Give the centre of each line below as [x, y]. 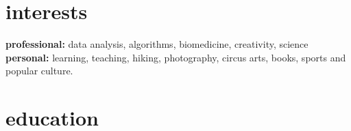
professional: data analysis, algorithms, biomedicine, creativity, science [157, 44]
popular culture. [39, 71]
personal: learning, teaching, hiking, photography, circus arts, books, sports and [176, 57]
